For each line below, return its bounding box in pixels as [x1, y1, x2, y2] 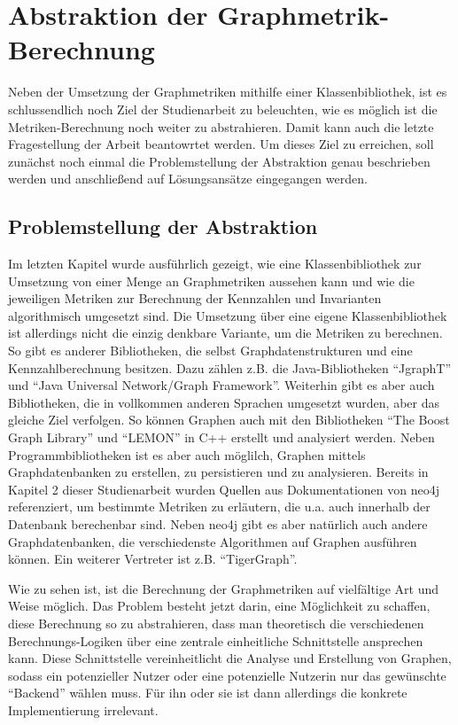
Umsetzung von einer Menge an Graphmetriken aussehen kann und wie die [8, 271, 415, 290]
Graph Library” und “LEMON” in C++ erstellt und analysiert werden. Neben [8, 428, 435, 447]
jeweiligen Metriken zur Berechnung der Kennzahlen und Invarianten [8, 289, 382, 308]
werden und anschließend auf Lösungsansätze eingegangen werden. [8, 169, 368, 188]
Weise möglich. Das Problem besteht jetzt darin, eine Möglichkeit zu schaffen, [8, 596, 431, 615]
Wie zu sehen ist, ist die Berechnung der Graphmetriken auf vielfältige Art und [8, 579, 439, 597]
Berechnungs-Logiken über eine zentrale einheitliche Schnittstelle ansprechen [8, 631, 423, 650]
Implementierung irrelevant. [8, 700, 159, 719]
